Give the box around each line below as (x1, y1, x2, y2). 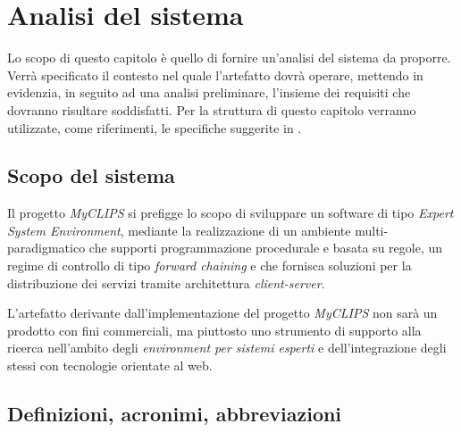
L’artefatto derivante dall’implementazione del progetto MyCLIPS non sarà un (7, 303, 438, 322)
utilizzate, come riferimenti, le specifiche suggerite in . (7, 118, 302, 137)
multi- (355, 220, 389, 239)
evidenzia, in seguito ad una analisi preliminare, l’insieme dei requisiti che (7, 83, 411, 102)
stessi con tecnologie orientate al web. (7, 356, 213, 375)
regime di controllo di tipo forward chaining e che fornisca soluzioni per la (7, 256, 412, 275)
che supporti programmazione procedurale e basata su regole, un (88, 238, 443, 257)
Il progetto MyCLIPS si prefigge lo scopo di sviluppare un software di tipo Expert (7, 204, 454, 222)
